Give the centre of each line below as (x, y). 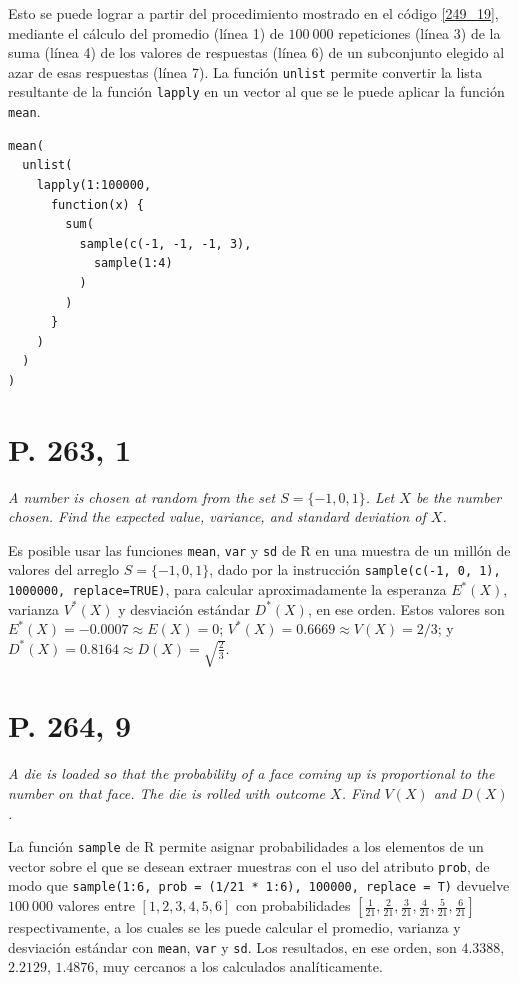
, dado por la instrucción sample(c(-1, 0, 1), (355, 569)
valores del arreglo (64, 569)
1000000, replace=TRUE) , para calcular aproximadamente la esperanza (227, 589)
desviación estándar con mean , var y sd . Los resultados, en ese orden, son (232, 946)
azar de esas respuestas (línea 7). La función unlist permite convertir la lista (245, 71)
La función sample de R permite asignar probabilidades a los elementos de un (246, 846)
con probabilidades (293, 905)
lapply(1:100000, (94, 184)
